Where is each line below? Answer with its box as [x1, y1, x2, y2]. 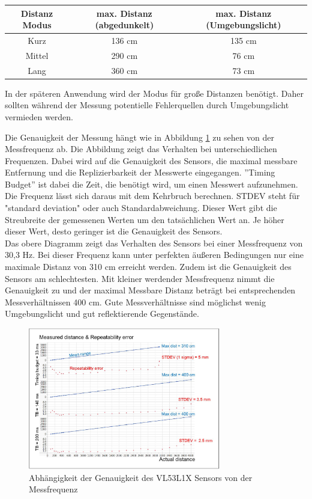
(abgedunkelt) [95, 19, 154, 31]
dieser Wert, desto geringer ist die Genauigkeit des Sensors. [5, 225, 223, 237]
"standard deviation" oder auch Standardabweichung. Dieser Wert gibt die [5, 201, 277, 214]
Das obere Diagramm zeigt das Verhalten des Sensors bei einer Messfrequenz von [5, 236, 303, 249]
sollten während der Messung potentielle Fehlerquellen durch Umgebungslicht [5, 99, 289, 111]
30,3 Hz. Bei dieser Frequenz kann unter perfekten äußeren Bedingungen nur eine [5, 248, 304, 261]
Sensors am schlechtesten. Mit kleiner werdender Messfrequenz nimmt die [5, 272, 275, 284]
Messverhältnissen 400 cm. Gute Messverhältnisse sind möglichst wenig [5, 295, 266, 308]
